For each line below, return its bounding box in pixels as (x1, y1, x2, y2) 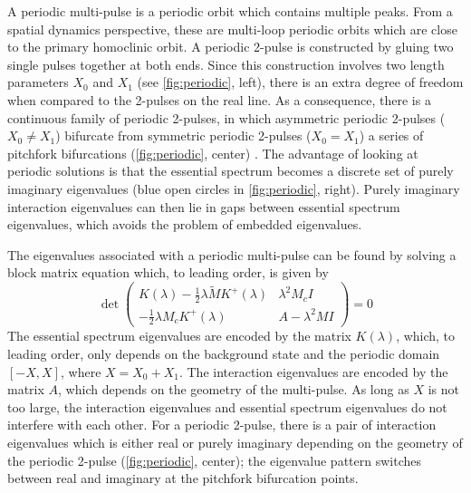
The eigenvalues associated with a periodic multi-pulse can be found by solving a (7, 245, 457, 264)
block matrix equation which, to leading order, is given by (7, 263, 329, 282)
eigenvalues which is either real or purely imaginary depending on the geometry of (7, 432, 463, 451)
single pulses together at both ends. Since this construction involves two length (7, 54, 445, 73)
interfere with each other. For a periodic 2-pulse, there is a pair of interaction (7, 415, 437, 434)
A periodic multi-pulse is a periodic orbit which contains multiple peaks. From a (7, 2, 453, 20)
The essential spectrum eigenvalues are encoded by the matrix (7, 326, 351, 345)
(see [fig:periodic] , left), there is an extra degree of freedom (137, 72, 464, 92)
